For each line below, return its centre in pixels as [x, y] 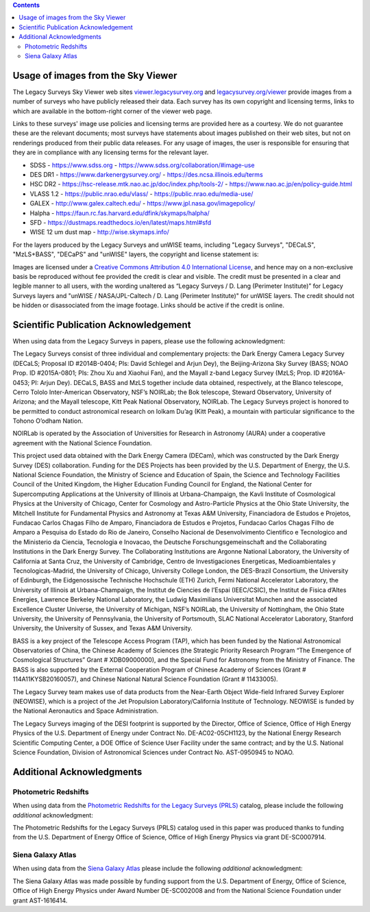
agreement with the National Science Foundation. [82, 443]
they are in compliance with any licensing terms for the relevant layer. [111, 152]
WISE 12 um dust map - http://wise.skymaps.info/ [99, 232]
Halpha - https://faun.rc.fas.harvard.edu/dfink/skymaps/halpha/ [120, 213]
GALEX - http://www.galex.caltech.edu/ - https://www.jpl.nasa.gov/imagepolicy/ [143, 204]
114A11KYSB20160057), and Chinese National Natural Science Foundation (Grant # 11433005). [145, 679]
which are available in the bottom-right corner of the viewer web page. [112, 111]
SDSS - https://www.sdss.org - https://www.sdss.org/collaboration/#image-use [142, 165]
